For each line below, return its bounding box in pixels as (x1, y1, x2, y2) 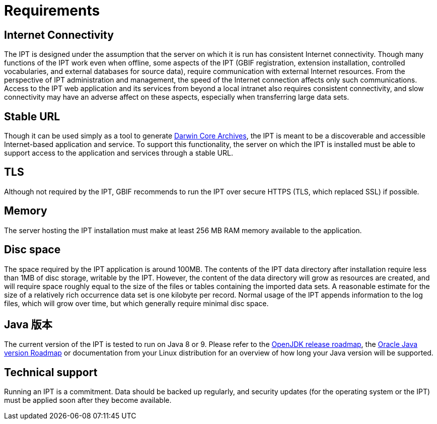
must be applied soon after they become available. (4, 396, 172, 405)
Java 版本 (4, 318, 52, 331)
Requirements (4, 2, 100, 19)
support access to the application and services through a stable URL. (4, 149, 233, 158)
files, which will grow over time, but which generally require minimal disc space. (4, 299, 269, 308)
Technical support (4, 366, 98, 379)
